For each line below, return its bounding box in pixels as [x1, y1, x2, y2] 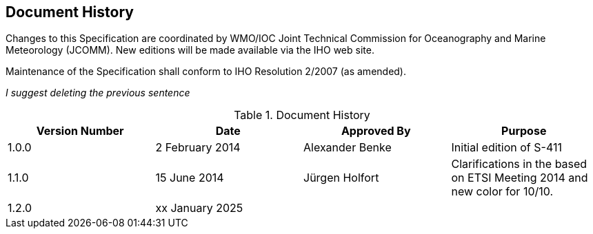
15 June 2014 [155, 171, 224, 185]
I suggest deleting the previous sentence [6, 87, 190, 99]
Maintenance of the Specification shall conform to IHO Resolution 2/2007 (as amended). [6, 65, 407, 78]
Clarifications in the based [451, 157, 587, 171]
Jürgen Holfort [303, 171, 379, 185]
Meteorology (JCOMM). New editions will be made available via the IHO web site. [6, 44, 374, 56]
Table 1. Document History [234, 108, 370, 123]
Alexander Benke [303, 140, 392, 155]
